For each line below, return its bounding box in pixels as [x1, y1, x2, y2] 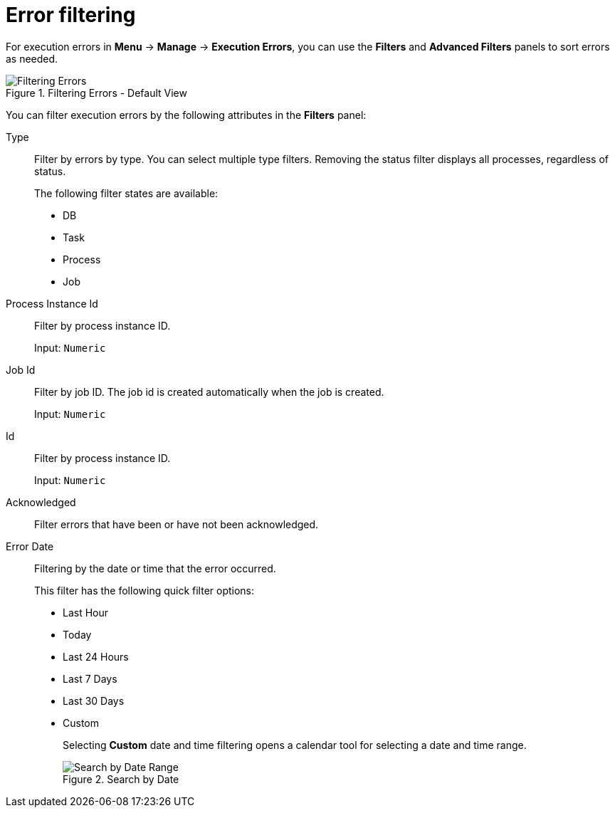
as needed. [6, 52, 58, 65]
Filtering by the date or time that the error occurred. [34, 562, 276, 575]
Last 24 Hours [63, 650, 129, 663]
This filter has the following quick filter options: [34, 584, 255, 597]
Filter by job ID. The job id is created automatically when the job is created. [34, 385, 384, 398]
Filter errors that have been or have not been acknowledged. [34, 518, 319, 530]
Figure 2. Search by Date [63, 772, 179, 785]
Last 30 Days [63, 694, 125, 707]
